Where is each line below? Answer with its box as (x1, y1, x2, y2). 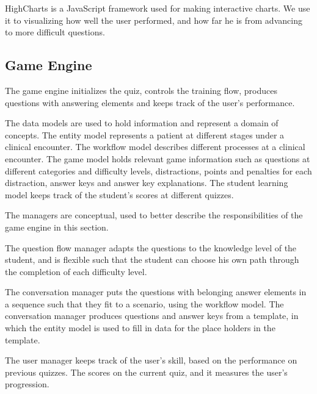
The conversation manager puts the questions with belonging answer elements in (5, 285, 307, 298)
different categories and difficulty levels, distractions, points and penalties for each (5, 164, 312, 177)
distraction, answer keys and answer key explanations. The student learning (5, 176, 288, 189)
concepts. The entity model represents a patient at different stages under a (5, 128, 285, 141)
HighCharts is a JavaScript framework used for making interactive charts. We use (5, 2, 310, 14)
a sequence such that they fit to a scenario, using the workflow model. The (5, 297, 284, 310)
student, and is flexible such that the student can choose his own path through (5, 253, 299, 266)
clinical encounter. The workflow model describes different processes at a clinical (5, 140, 305, 153)
